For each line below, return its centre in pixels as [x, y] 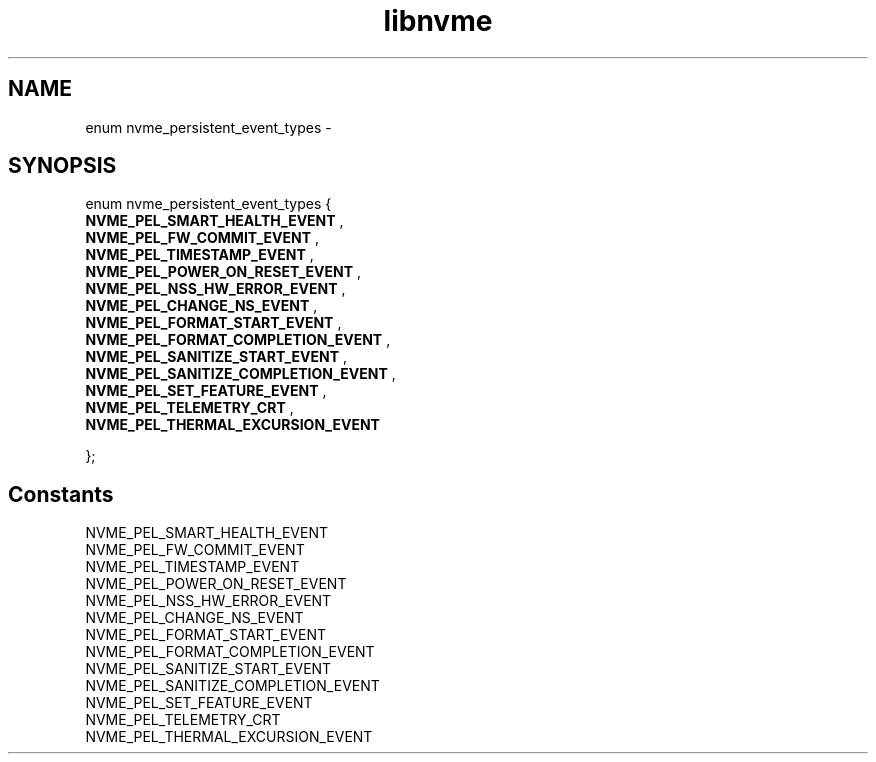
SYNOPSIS [62, 166]
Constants [61, 494]
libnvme [438, 21]
